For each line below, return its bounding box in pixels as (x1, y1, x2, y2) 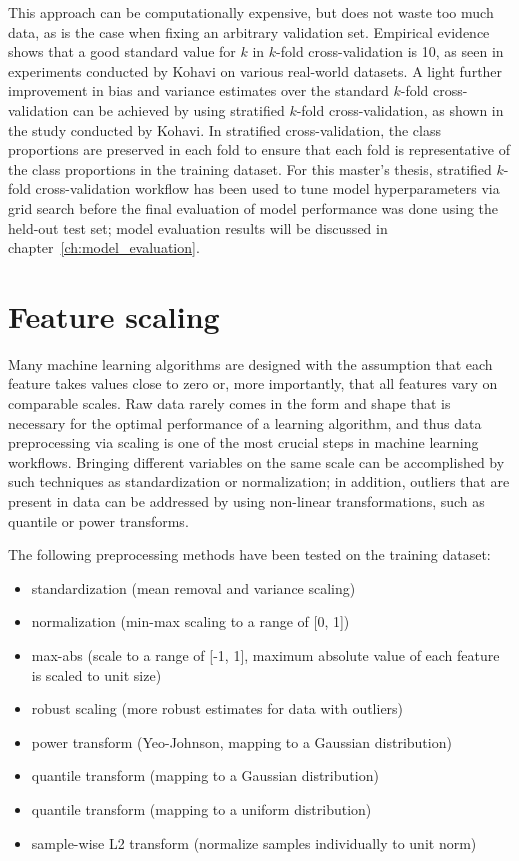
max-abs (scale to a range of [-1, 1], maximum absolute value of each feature (31, 644, 500, 665)
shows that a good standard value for (8, 41, 236, 62)
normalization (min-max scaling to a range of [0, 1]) (31, 611, 350, 632)
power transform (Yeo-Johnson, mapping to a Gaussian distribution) (31, 731, 452, 752)
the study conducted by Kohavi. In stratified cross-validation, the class (8, 119, 441, 140)
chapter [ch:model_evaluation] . (8, 237, 200, 258)
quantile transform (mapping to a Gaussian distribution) (31, 765, 379, 786)
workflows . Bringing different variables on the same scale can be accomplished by (8, 451, 505, 472)
